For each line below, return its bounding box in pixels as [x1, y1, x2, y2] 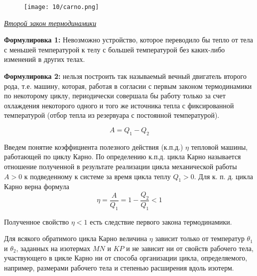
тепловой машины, [191, 141, 248, 152]
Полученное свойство [4, 216, 69, 227]
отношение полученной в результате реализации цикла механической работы [4, 161, 237, 171]
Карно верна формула [4, 181, 69, 192]
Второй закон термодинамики [4, 17, 97, 28]
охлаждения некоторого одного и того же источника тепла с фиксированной [4, 100, 234, 110]
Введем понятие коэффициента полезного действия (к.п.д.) [4, 141, 183, 152]
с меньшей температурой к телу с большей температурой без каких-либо [4, 44, 225, 54]
